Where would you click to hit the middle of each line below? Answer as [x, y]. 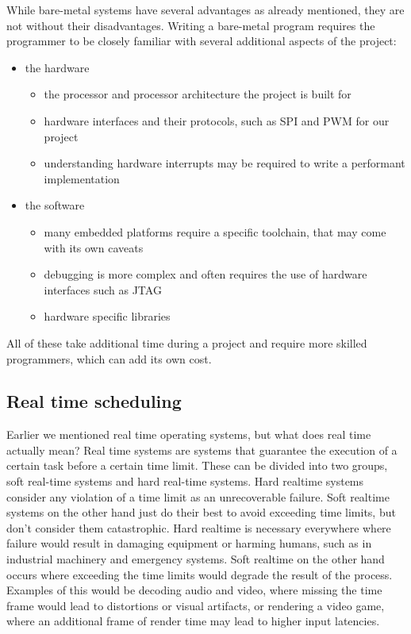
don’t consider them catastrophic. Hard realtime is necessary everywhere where [199, 527]
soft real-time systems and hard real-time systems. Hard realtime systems [185, 481]
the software [55, 205]
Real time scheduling [94, 401]
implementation [82, 178]
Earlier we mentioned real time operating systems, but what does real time [189, 434]
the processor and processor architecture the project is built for [198, 94]
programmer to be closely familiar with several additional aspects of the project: [202, 41]
